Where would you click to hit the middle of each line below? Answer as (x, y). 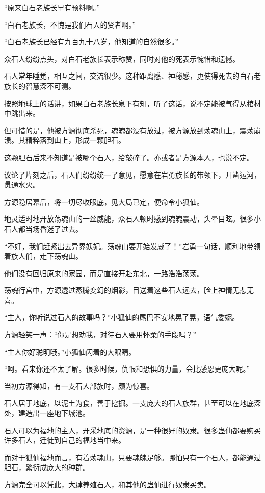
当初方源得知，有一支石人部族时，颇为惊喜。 (79, 386)
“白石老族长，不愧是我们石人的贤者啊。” (70, 24)
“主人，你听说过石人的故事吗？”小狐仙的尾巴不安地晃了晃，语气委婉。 (122, 317)
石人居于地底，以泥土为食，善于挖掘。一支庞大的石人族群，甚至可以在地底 (129, 403)
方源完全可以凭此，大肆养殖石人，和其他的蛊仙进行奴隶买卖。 (108, 484)
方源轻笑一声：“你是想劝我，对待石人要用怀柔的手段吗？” (100, 335)
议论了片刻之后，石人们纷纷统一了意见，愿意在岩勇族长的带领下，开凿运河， (132, 174)
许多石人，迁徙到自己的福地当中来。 (65, 440)
